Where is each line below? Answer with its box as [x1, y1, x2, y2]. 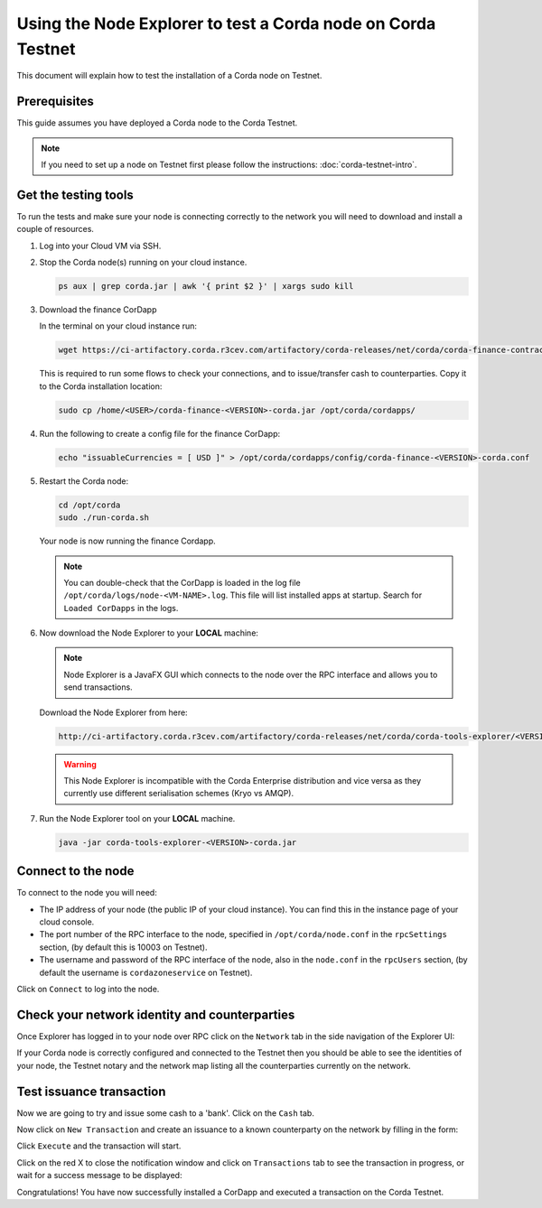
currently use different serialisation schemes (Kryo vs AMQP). [63, 788, 294, 799]
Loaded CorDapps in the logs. [63, 602, 179, 613]
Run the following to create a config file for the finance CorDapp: [39, 428, 280, 439]
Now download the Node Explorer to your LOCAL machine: [39, 627, 259, 638]
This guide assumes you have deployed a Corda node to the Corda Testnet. [16, 117, 298, 128]
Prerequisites [16, 94, 94, 109]
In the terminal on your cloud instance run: [39, 321, 198, 331]
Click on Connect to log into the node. [16, 984, 160, 994]
